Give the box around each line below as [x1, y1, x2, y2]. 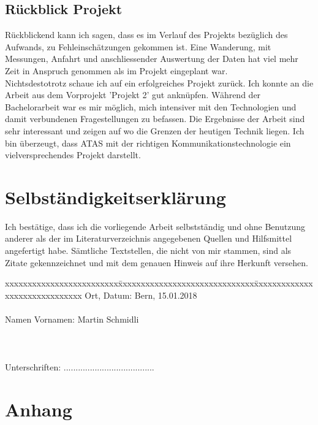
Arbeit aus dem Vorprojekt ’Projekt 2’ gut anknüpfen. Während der [5, 88, 261, 101]
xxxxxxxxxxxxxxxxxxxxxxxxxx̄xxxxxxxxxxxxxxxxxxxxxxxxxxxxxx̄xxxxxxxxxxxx [5, 277, 313, 289]
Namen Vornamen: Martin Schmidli [5, 313, 139, 326]
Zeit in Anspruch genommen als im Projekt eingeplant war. [5, 64, 228, 77]
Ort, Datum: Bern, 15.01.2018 [85, 288, 197, 301]
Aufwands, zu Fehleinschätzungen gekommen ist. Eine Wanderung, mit [5, 40, 271, 53]
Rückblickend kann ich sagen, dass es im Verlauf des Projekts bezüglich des [5, 28, 288, 41]
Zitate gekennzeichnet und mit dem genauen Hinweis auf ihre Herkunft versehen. [5, 256, 308, 269]
